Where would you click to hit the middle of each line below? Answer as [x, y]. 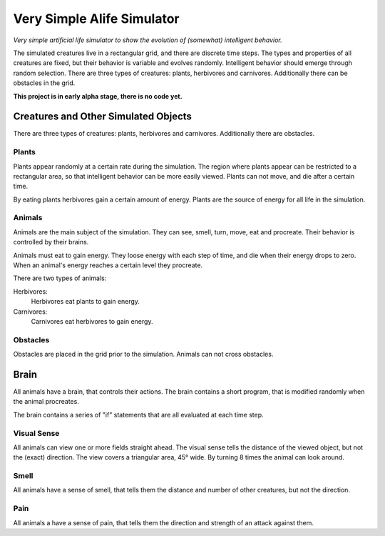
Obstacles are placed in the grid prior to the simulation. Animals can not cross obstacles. [143, 354]
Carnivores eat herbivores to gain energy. [92, 321]
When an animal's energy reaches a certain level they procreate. [108, 265]
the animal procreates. [46, 402]
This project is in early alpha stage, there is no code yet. [98, 96]
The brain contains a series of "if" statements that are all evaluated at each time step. [138, 415]
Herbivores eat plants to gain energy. [86, 302]
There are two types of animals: [60, 278]
